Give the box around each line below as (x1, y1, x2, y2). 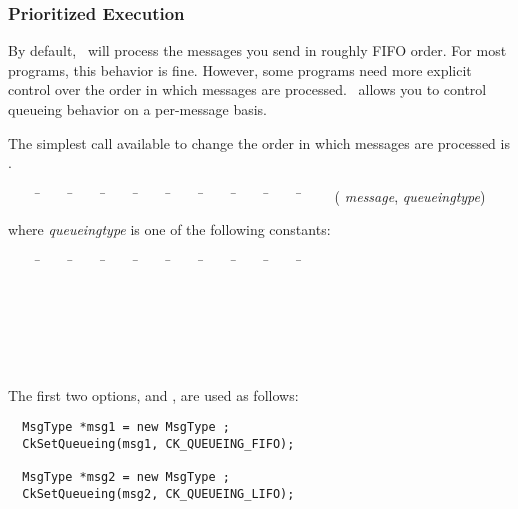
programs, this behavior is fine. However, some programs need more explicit (8, 59, 472, 80)
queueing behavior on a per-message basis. (8, 99, 267, 119)
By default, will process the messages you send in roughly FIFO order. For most (8, 40, 507, 61)
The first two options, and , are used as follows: (8, 384, 299, 405)
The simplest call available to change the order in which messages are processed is (8, 132, 510, 153)
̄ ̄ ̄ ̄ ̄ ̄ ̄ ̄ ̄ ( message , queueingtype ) (35, 185, 486, 206)
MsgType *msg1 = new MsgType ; (22, 420, 230, 435)
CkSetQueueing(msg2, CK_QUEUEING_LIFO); (22, 486, 295, 501)
